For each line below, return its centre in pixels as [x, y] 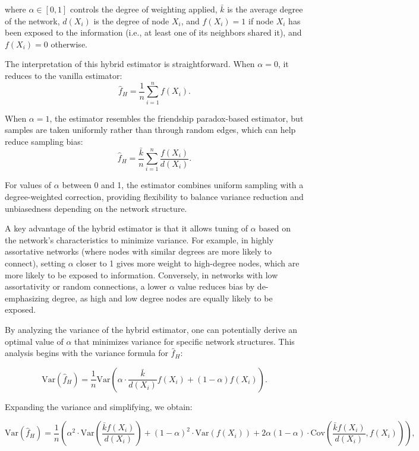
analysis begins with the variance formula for [86, 353]
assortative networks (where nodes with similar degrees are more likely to [138, 251]
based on [275, 228]
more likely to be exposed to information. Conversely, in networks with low [141, 274]
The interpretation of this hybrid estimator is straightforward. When [130, 64]
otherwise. [69, 44]
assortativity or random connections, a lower [86, 286]
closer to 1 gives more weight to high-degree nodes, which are [188, 263]
